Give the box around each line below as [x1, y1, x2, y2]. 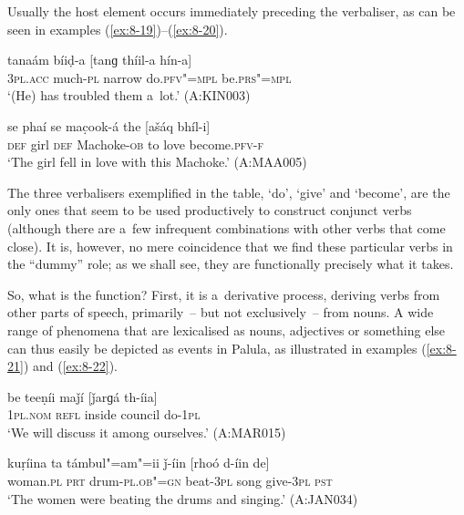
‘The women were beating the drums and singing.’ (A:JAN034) [7, 489, 358, 508]
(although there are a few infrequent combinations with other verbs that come [7, 218, 446, 237]
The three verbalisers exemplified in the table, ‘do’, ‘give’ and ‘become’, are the [7, 182, 450, 201]
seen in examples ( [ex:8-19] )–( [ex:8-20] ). [7, 19, 228, 38]
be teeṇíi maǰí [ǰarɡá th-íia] [7, 386, 158, 406]
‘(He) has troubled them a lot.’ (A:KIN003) [7, 86, 251, 105]
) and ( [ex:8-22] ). [23, 356, 118, 376]
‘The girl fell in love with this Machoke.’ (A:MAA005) [7, 152, 307, 171]
